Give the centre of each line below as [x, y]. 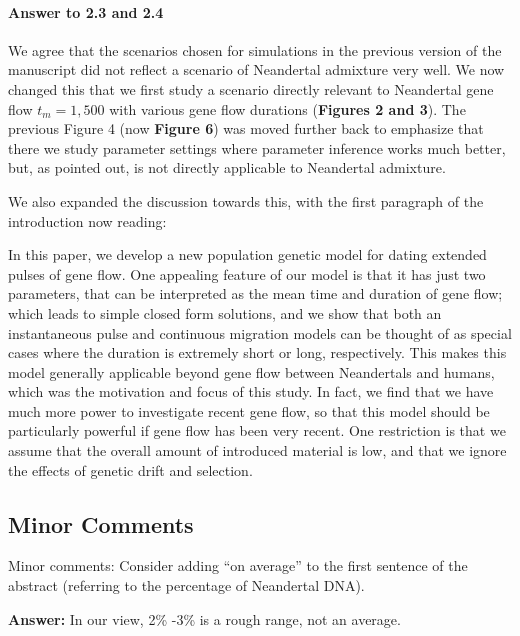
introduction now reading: [87, 220]
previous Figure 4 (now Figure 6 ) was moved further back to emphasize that [246, 128]
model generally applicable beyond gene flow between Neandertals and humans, [251, 371]
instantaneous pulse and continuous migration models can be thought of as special [260, 332]
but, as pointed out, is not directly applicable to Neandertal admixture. [227, 167]
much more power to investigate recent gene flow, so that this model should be [249, 410]
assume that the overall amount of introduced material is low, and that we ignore [257, 450]
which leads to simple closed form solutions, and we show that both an [225, 312]
